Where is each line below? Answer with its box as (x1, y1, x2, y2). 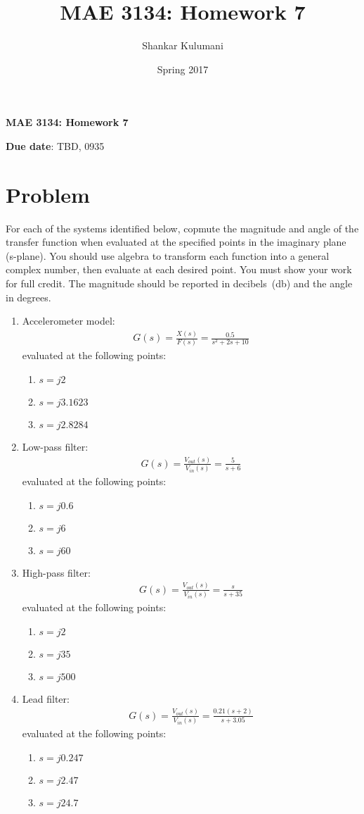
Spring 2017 (157, 61, 209, 76)
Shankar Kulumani (142, 38, 223, 53)
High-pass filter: (22, 565, 91, 580)
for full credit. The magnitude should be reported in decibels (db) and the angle (6, 276, 353, 290)
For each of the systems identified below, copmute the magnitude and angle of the (6, 220, 359, 235)
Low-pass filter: (22, 439, 89, 454)
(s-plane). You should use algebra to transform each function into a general (6, 248, 330, 263)
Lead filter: (22, 691, 70, 706)
